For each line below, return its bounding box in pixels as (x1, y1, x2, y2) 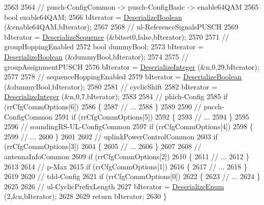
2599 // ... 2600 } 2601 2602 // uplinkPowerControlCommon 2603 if (4, 131, 218, 141)
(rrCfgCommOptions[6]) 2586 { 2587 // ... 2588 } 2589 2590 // (4, 101, 202, 111)
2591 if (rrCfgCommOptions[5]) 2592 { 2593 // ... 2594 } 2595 (55, 111, 249, 122)
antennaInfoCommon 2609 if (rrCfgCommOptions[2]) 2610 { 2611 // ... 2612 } (4, 151, 250, 161)
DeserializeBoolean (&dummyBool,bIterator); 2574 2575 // (4, 51, 189, 62)
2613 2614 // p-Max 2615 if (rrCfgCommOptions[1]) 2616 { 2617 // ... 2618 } (4, 161, 247, 171)
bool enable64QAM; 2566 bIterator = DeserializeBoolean (4, 11, 182, 22)
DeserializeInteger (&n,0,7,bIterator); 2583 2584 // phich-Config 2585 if (4, 91, 228, 102)
